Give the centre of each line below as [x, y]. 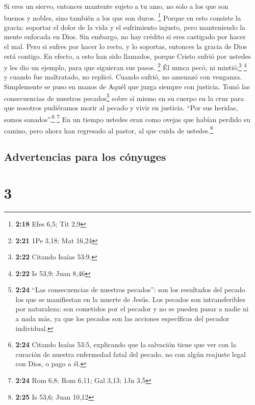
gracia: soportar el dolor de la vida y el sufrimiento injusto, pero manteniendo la [125, 27]
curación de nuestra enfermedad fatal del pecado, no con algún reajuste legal [131, 354]
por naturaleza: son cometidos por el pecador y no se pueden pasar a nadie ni [132, 309]
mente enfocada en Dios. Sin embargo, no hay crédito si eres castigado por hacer [125, 37]
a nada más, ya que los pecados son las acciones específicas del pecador [122, 318]
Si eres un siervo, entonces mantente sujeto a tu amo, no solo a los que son [116, 6]
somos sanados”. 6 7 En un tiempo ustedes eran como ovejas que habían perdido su [127, 118]
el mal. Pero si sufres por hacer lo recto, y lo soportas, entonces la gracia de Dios [126, 46]
